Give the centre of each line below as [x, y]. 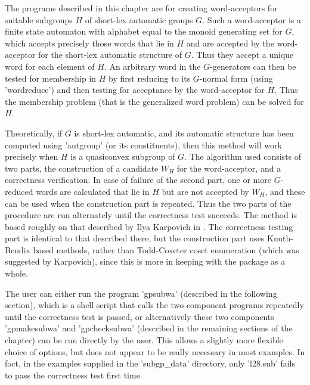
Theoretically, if [34, 133]
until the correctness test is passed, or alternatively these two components [139, 316]
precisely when [32, 156]
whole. [16, 273]
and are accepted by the [230, 43]
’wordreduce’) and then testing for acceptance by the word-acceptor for [135, 90]
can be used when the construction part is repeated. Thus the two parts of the [148, 203]
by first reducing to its [150, 78]
